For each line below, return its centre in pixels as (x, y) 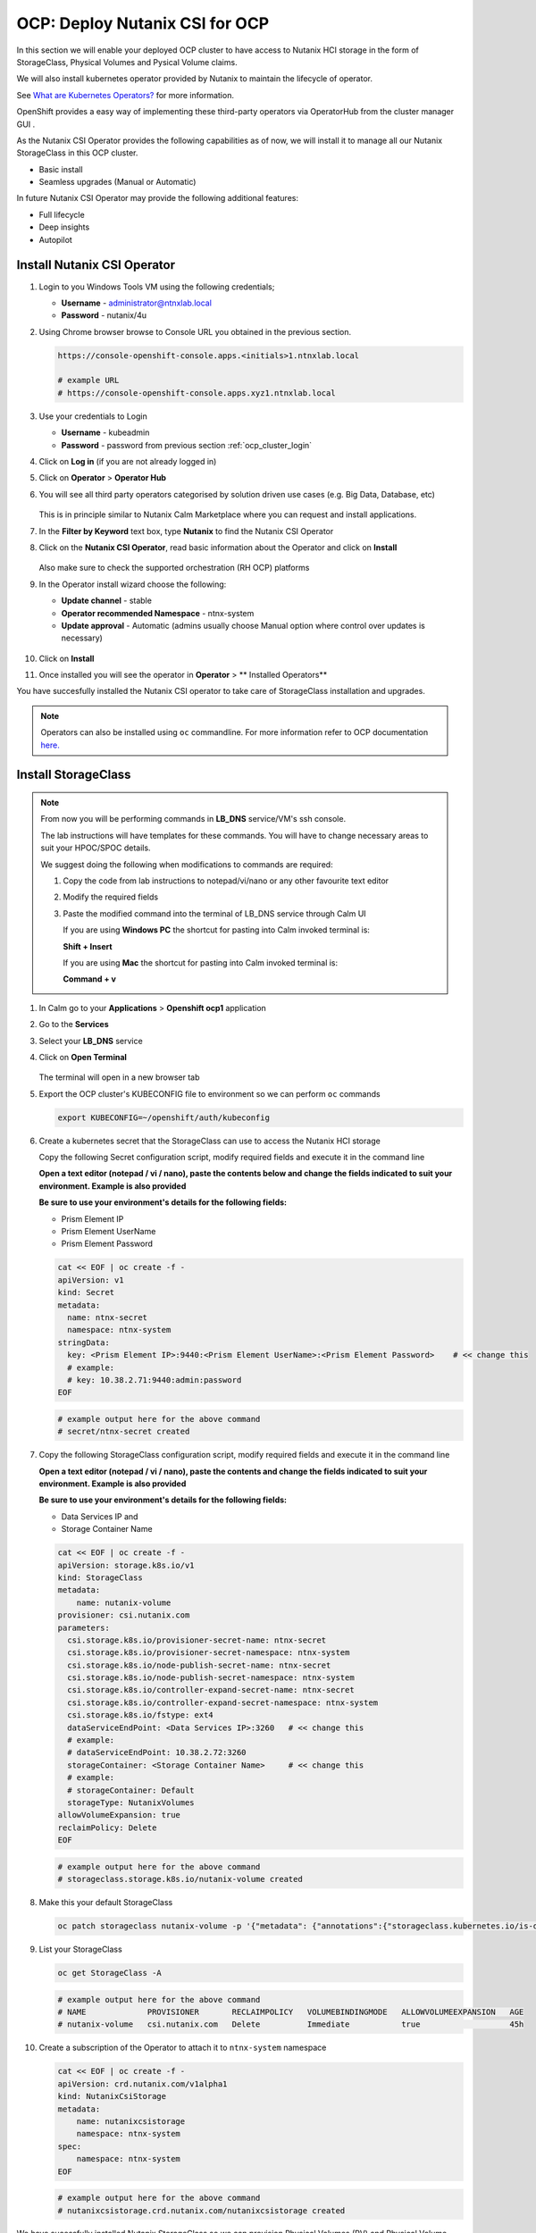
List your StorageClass (80, 1949)
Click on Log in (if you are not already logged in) (128, 462)
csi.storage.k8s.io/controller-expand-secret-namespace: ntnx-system (223, 1702)
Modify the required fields (111, 897)
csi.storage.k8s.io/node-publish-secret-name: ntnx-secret (199, 1665)
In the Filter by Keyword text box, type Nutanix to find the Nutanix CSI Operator (186, 531)
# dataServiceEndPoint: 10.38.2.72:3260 (157, 1752)
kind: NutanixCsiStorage (112, 2096)
